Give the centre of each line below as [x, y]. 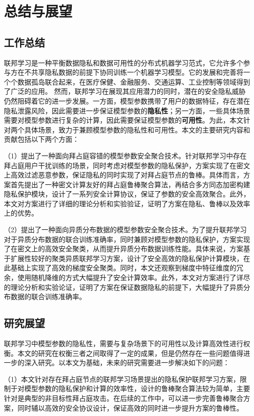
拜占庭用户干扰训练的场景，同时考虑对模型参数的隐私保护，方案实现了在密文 [127, 165]
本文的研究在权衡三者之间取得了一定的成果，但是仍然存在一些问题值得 [130, 353]
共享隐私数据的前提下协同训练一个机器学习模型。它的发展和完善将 [137, 72]
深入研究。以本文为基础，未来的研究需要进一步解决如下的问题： [127, 362]
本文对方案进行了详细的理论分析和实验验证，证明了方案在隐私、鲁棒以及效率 [127, 203]
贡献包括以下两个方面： [42, 139]
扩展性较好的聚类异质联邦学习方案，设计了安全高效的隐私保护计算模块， [127, 258]
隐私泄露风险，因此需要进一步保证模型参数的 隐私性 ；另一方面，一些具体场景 [127, 110]
